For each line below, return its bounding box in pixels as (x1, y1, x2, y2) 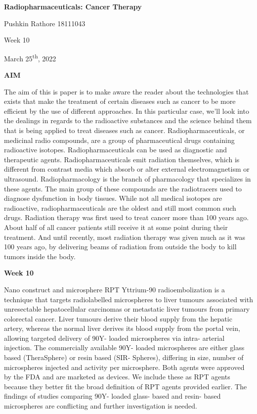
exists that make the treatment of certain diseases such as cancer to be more (4, 96, 236, 106)
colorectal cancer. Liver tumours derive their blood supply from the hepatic (4, 313, 232, 323)
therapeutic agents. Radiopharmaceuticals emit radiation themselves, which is (4, 154, 240, 164)
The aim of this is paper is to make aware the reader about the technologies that (4, 86, 249, 96)
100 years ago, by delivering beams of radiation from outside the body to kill (4, 241, 237, 252)
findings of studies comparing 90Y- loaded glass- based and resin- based (4, 391, 221, 401)
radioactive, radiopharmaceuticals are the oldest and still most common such (4, 202, 236, 213)
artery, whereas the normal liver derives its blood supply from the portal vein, (4, 323, 240, 333)
